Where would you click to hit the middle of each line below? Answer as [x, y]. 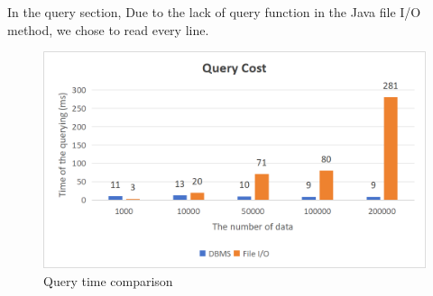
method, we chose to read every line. [108, 29]
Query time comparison [108, 280]
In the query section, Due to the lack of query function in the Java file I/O [214, 12]
